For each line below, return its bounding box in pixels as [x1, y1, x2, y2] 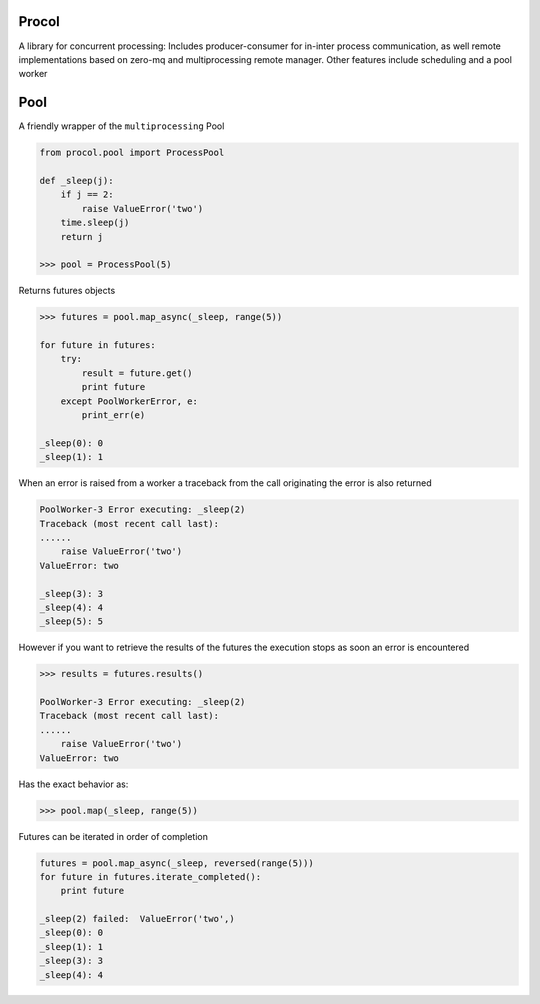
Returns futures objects [18, 285, 116, 297]
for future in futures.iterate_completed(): [39, 871, 262, 882]
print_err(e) [81, 410, 146, 421]
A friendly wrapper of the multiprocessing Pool [18, 120, 225, 132]
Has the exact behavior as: [18, 778, 129, 790]
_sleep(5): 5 [39, 616, 104, 627]
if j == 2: [60, 189, 114, 200]
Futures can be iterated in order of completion [18, 830, 209, 842]
